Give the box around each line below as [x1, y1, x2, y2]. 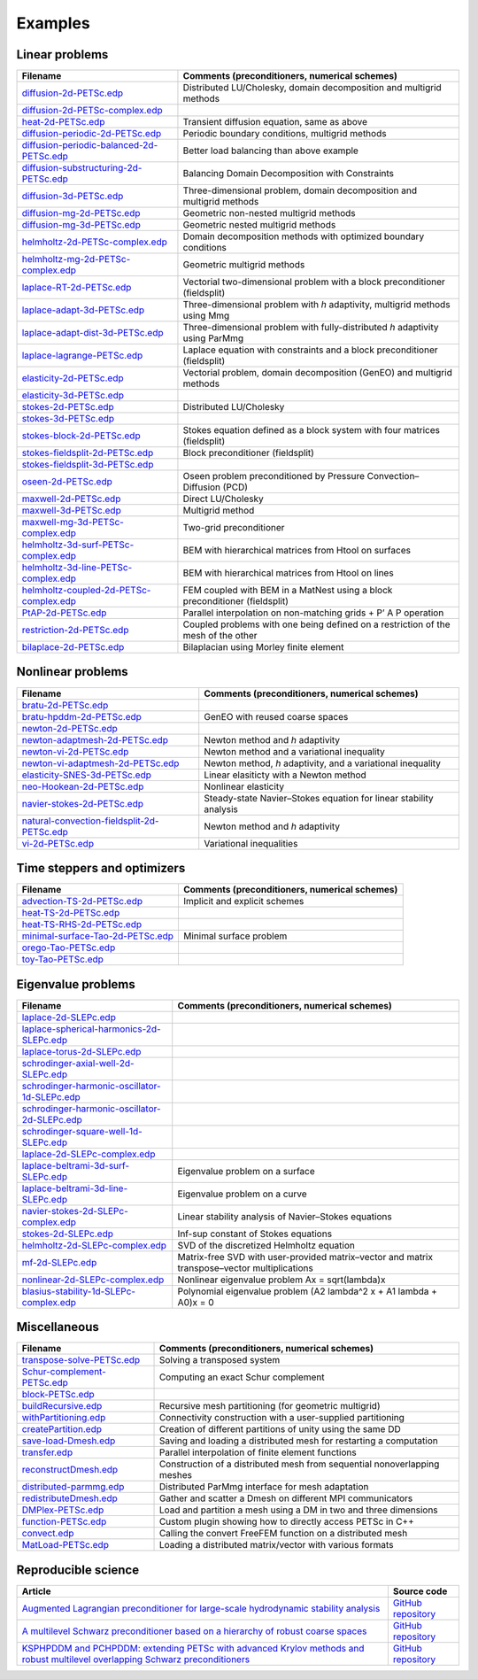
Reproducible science [16, 1562, 140, 1577]
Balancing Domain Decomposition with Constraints [182, 167, 394, 180]
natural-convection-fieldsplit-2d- [21, 815, 159, 827]
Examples [16, 13, 90, 33]
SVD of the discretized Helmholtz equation [177, 1239, 356, 1251]
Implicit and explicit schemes [182, 895, 305, 908]
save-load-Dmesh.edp [21, 1435, 116, 1447]
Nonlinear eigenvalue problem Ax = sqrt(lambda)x [177, 1273, 386, 1286]
